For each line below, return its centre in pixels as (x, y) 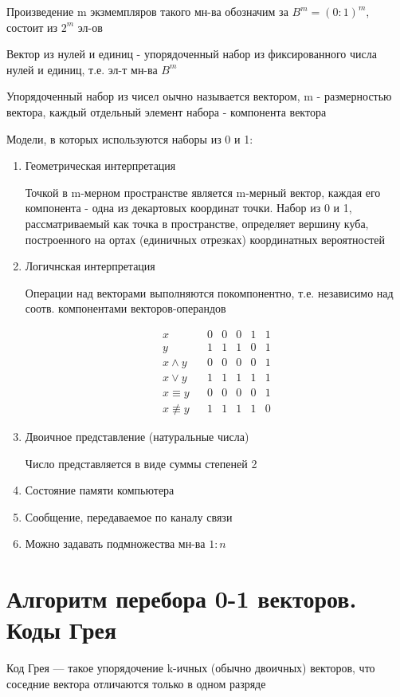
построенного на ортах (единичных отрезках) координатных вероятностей (205, 239)
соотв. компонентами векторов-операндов (125, 308)
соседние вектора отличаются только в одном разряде (136, 683)
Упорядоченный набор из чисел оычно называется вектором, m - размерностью (199, 96)
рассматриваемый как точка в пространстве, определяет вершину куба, (197, 223)
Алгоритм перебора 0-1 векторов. (182, 599)
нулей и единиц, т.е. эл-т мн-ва (82, 69)
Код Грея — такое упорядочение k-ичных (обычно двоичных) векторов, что (191, 668)
